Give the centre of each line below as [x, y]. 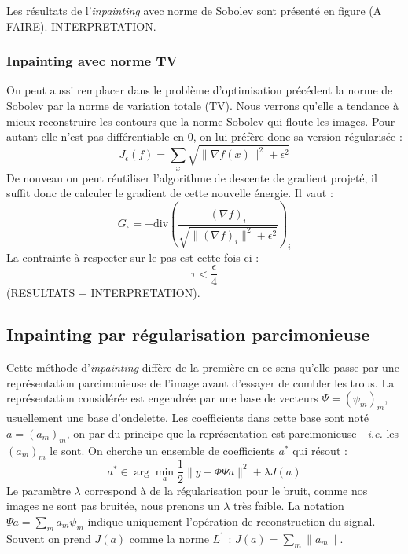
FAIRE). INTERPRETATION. [81, 26]
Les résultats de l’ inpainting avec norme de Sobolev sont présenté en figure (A [194, 10]
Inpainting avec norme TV [92, 61]
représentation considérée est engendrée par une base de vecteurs [162, 398]
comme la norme [169, 538]
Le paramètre [39, 490]
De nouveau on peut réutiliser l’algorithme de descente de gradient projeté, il [192, 177]
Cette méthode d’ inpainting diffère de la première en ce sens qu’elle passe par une [203, 367]
